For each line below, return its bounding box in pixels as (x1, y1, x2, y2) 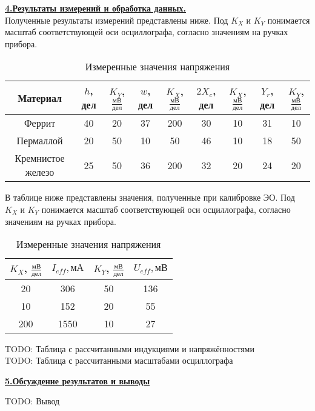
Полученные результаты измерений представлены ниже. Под (5, 13, 228, 26)
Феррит (24, 116, 56, 130)
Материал (18, 90, 62, 105)
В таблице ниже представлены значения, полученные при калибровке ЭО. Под (5, 191, 295, 204)
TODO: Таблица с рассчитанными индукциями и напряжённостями (5, 342, 254, 355)
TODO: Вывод (5, 395, 60, 407)
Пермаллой (16, 133, 63, 148)
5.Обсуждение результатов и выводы (5, 374, 150, 387)
